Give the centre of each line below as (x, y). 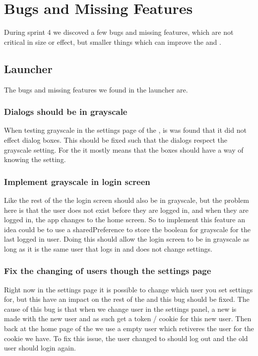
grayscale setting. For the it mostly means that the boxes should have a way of (124, 149)
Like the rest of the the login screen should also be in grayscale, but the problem (127, 200)
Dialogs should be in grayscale (66, 112)
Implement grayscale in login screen (77, 181)
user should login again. (40, 348)
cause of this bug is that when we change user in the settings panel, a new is (120, 309)
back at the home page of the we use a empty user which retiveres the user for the (129, 328)
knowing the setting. (35, 159)
